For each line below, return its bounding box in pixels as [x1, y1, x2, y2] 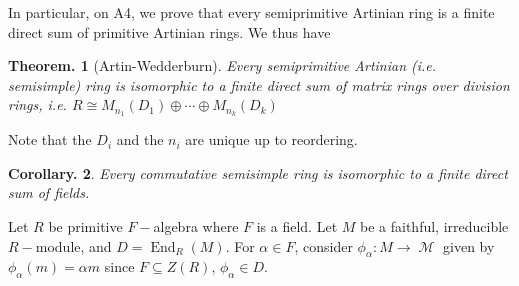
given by [443, 235, 495, 256]
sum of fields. [8, 182, 90, 203]
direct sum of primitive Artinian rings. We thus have [8, 21, 331, 42]
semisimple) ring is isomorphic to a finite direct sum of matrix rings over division [8, 74, 510, 95]
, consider [294, 235, 353, 256]
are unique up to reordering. [185, 129, 358, 150]
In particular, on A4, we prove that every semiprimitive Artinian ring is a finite [8, 2, 495, 22]
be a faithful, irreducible [360, 216, 509, 237]
